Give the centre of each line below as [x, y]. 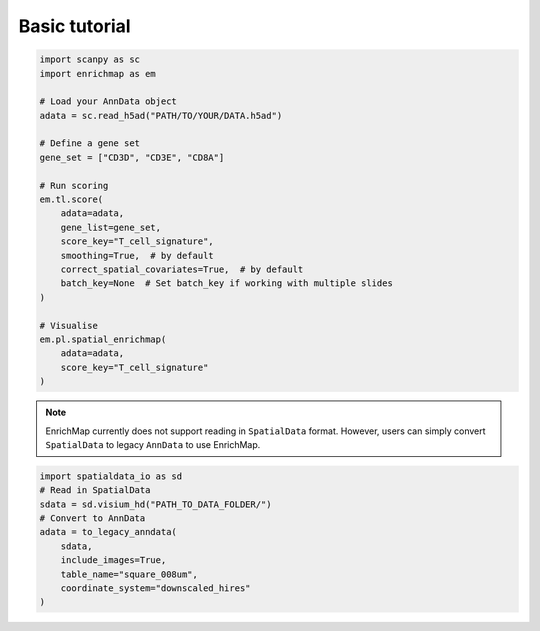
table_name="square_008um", [129, 574]
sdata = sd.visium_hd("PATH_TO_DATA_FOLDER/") [155, 504]
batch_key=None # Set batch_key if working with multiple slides [227, 283]
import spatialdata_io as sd [111, 476]
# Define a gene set [89, 143]
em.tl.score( [71, 199]
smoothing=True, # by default [137, 255]
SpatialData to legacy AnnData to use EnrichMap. [153, 444]
